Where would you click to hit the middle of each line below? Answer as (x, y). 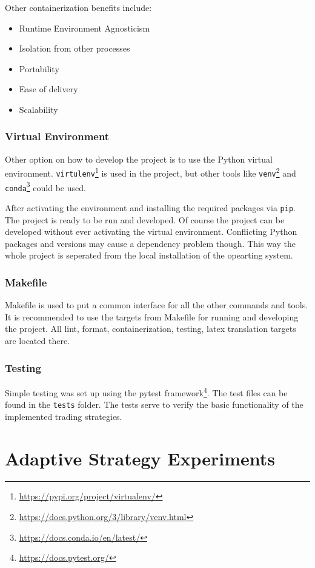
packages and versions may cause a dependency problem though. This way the (150, 243)
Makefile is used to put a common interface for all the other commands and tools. (157, 305)
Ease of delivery (48, 89)
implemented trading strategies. (64, 416)
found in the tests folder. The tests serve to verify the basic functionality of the (154, 404)
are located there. (38, 341)
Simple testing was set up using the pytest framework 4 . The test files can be (146, 391)
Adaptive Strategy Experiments (140, 458)
